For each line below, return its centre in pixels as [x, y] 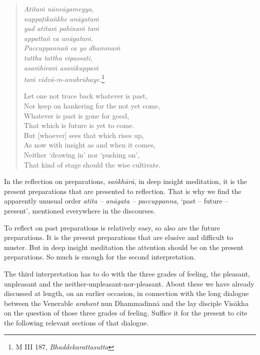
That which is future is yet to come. [79, 125]
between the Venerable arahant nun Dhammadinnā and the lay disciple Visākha [126, 303]
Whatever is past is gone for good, [76, 115]
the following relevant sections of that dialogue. [76, 322]
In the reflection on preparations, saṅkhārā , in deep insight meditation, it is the [125, 181]
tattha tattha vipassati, [58, 57]
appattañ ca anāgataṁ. [58, 38]
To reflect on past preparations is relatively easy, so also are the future [112, 227]
